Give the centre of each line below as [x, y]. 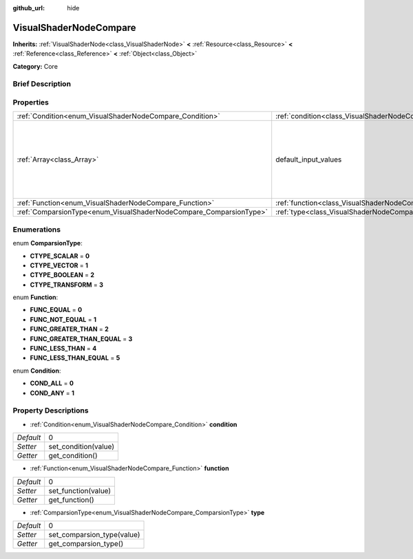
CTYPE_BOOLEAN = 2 [62, 275]
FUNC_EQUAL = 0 [56, 310]
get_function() [71, 500]
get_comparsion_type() [86, 543]
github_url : [29, 8]
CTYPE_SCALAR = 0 [60, 256]
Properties [31, 102]
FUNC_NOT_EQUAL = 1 [63, 319]
